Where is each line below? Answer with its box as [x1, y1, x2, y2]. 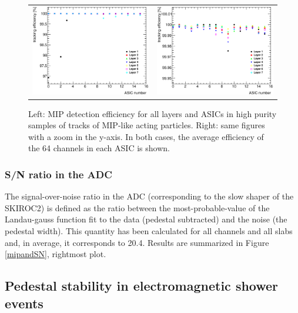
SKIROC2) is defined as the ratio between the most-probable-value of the [5, 201, 270, 214]
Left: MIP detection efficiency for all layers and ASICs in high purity [28, 107, 277, 119]
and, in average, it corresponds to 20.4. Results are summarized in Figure [5, 236, 269, 248]
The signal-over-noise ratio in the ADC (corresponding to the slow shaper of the [5, 190, 294, 202]
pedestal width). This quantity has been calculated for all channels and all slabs [5, 225, 293, 237]
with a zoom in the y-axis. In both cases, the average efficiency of [28, 130, 264, 142]
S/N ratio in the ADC [5, 167, 112, 181]
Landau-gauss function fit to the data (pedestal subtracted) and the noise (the [5, 213, 287, 225]
